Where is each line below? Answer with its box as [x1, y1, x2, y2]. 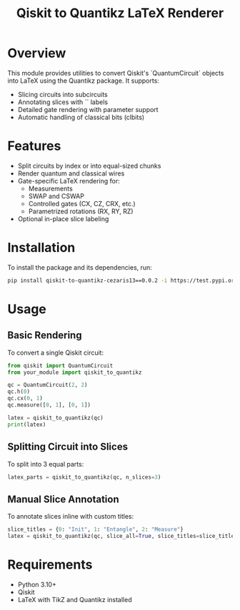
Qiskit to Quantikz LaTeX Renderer [16, 5, 224, 21]
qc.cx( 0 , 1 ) [7, 395, 43, 402]
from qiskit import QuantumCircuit [7, 362, 114, 369]
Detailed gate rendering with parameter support [17, 105, 159, 113]
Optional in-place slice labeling [17, 214, 109, 223]
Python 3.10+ [17, 580, 57, 589]
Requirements [7, 556, 93, 573]
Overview [7, 45, 66, 61]
